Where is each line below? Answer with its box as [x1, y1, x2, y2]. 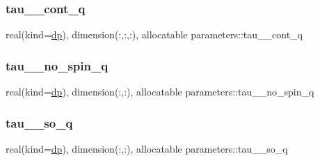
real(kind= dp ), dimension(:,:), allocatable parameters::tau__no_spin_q [6, 84, 314, 99]
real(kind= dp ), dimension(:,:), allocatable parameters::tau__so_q [6, 141, 288, 155]
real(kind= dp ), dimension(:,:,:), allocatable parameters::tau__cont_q [6, 27, 303, 42]
